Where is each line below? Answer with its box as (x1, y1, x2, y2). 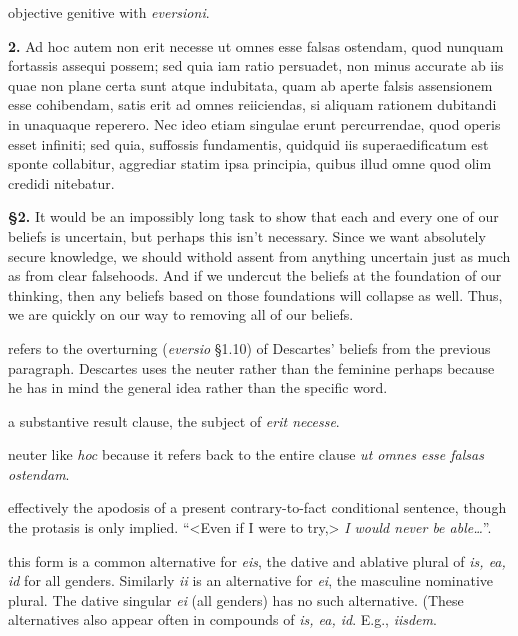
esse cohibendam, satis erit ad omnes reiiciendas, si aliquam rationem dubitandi (8, 94, 497, 115)
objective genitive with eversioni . (8, 2, 210, 22)
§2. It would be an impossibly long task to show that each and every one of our (8, 206, 499, 227)
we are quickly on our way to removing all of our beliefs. (8, 304, 354, 325)
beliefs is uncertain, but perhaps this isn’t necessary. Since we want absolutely (8, 225, 486, 246)
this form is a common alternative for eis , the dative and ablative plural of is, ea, (8, 550, 506, 571)
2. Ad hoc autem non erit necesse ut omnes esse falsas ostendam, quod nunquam (8, 35, 504, 56)
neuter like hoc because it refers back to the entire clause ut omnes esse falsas (8, 444, 484, 465)
